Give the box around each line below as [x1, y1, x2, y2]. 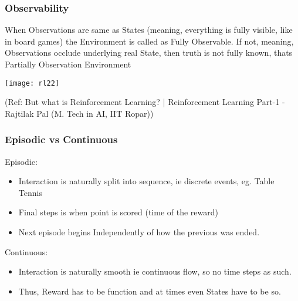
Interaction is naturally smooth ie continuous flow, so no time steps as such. [18, 265, 292, 278]
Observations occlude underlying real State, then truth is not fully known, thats [5, 46, 293, 59]
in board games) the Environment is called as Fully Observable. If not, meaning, [5, 35, 294, 47]
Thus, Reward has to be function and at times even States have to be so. [18, 285, 281, 297]
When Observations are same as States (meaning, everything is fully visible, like [5, 23, 293, 36]
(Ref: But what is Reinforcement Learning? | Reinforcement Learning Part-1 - [5, 96, 285, 108]
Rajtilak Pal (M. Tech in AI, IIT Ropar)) [5, 107, 154, 119]
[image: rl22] [5, 79, 60, 87]
